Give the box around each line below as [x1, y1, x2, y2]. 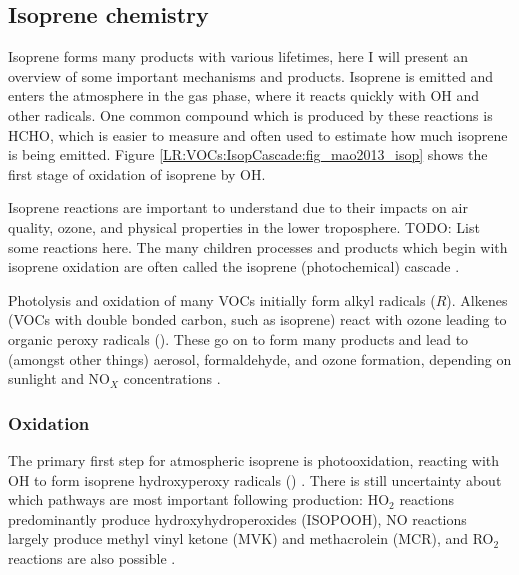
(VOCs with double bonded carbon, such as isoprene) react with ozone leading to [8, 309, 507, 330]
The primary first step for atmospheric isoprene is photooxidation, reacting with [8, 449, 500, 470]
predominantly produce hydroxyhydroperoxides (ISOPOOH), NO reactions [8, 508, 467, 529]
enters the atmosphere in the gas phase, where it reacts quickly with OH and [8, 85, 480, 106]
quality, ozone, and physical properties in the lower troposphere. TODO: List [8, 216, 480, 237]
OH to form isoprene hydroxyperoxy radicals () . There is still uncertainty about [8, 469, 502, 490]
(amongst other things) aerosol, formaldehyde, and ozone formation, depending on [8, 348, 512, 369]
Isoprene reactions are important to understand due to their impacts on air [8, 197, 468, 218]
